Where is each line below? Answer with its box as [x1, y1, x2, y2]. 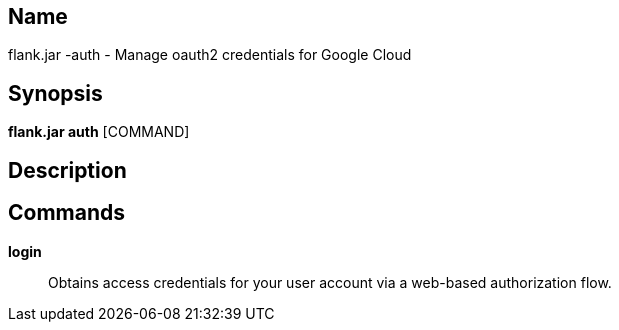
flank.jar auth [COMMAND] [8, 123, 190, 141]
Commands [8, 200, 126, 226]
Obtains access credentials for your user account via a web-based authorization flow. [48, 273, 612, 291]
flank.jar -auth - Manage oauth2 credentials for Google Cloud [8, 46, 412, 64]
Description [8, 157, 127, 183]
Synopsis [8, 80, 103, 106]
